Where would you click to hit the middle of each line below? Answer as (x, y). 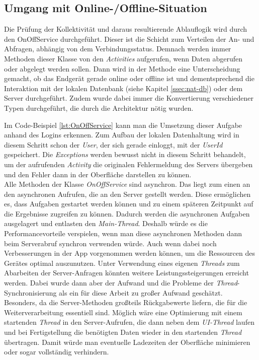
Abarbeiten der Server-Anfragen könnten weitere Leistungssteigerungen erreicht (126, 273)
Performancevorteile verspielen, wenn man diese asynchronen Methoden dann (123, 233)
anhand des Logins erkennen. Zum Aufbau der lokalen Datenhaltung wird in (122, 135)
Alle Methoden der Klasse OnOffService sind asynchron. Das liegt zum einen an (127, 184)
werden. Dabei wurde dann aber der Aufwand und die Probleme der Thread (121, 283)
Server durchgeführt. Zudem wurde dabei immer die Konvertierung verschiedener (129, 98)
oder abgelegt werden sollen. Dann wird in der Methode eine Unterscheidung (122, 68)
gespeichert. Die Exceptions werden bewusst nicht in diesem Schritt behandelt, (125, 154)
